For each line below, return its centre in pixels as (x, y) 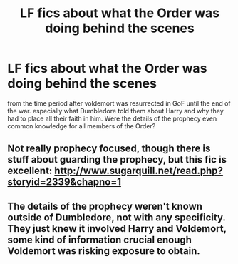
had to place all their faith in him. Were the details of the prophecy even (112, 118)
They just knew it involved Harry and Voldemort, (117, 229)
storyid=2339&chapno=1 (64, 182)
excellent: (30, 171)
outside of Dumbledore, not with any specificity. (117, 217)
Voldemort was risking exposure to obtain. (104, 251)
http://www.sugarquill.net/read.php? (139, 171)
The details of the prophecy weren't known (105, 206)
